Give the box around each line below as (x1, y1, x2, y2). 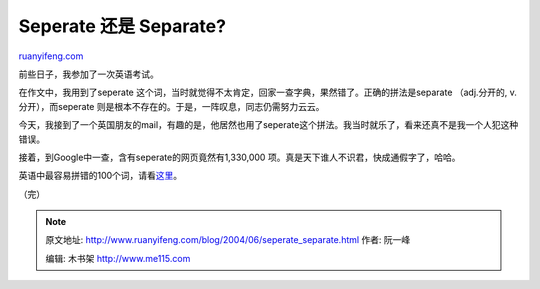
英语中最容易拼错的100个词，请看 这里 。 (18, 170, 183, 182)
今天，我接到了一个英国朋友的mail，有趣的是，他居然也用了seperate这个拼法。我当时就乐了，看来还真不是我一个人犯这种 (18, 119, 519, 131)
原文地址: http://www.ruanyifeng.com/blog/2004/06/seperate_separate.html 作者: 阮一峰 (45, 234, 411, 246)
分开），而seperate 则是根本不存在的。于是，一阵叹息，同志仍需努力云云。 (18, 100, 325, 112)
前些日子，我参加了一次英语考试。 (18, 68, 159, 80)
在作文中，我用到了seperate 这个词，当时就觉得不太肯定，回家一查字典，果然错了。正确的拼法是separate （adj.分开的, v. (18, 86, 517, 99)
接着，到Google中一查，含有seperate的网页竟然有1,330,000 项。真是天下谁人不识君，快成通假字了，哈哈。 (18, 151, 461, 163)
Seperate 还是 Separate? (18, 15, 227, 37)
